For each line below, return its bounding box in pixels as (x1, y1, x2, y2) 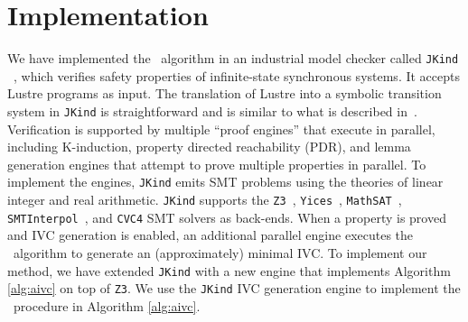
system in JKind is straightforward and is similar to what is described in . (7, 101, 417, 120)
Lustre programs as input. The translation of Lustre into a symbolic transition (7, 84, 442, 103)
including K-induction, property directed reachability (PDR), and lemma (7, 137, 411, 156)
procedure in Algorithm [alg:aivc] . (13, 296, 201, 315)
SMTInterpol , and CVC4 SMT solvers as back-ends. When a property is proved (7, 207, 446, 226)
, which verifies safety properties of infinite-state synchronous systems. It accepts (14, 66, 460, 85)
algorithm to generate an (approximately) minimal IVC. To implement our (13, 243, 427, 262)
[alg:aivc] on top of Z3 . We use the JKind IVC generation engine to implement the (7, 279, 461, 298)
